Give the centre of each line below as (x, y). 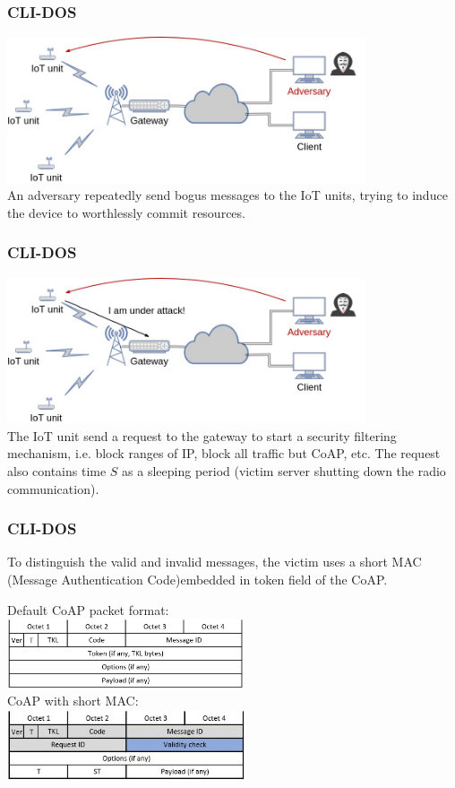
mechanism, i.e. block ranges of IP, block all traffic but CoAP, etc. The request (224, 453)
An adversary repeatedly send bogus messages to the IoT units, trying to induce (227, 195)
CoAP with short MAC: (73, 701)
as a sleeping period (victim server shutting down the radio (284, 471)
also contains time (57, 471)
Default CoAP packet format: (88, 609)
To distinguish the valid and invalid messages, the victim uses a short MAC (215, 562)
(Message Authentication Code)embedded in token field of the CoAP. (197, 580)
